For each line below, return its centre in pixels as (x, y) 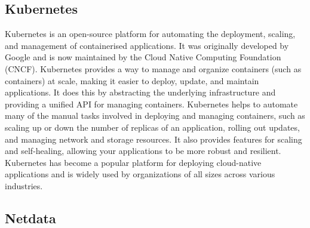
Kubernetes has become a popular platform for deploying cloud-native (133, 162)
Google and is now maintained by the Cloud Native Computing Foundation (143, 57)
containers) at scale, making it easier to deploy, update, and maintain (132, 80)
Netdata (30, 218)
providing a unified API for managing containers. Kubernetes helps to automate (151, 104)
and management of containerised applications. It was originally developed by (147, 45)
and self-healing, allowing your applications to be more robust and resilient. (143, 151)
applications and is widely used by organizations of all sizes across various (140, 174)
